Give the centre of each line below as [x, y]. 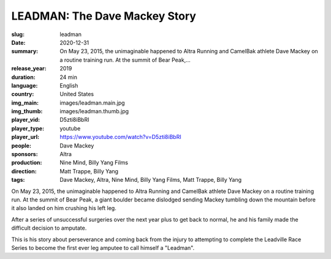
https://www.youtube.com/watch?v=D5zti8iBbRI [120, 137]
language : [25, 85]
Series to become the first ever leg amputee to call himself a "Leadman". [103, 247]
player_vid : [25, 120]
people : [21, 145]
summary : [25, 51]
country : [23, 94]
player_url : [25, 137]
